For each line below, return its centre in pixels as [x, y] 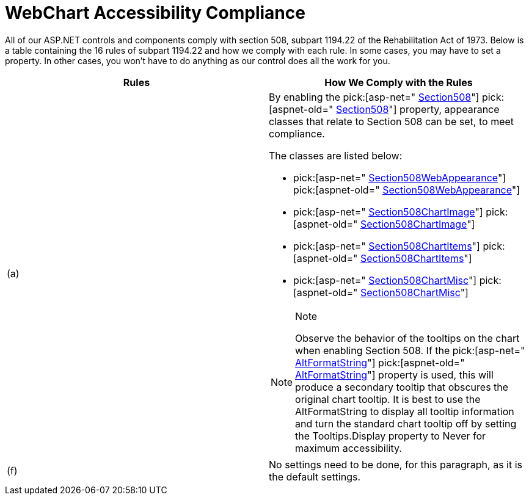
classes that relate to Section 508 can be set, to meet [392, 121]
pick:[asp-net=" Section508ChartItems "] [387, 246]
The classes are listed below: [336, 155]
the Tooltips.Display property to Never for [391, 436]
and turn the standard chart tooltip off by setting [406, 423]
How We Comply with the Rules [399, 82]
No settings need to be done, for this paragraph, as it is [396, 464]
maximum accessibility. [348, 448]
